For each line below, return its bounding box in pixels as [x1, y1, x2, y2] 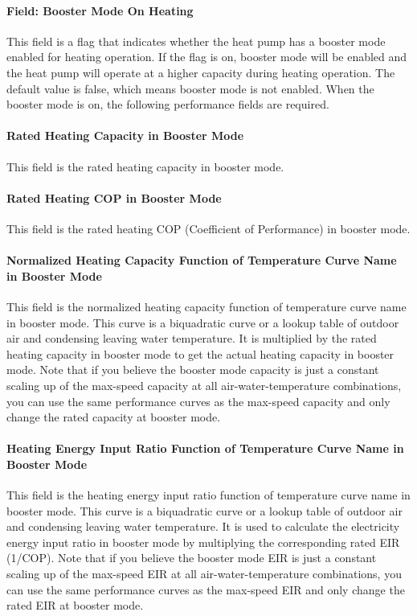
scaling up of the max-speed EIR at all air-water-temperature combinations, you [6, 565, 402, 582]
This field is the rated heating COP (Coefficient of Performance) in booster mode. [6, 220, 411, 236]
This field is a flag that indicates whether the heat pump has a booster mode [6, 32, 386, 49]
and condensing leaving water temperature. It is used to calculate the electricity [6, 518, 400, 535]
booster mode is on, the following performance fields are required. [6, 96, 329, 113]
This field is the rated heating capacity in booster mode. [6, 158, 284, 175]
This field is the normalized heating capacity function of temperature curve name [6, 298, 407, 314]
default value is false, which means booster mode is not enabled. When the [6, 80, 374, 97]
